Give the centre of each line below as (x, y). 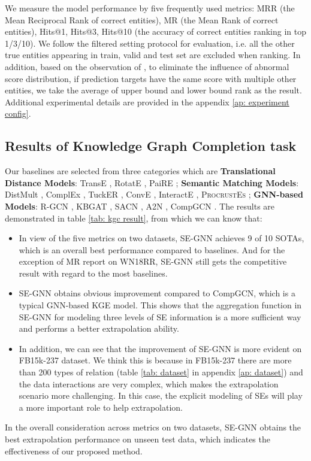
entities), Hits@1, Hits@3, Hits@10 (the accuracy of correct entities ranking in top (155, 31)
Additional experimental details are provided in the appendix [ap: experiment (147, 101)
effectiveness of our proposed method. (74, 451)
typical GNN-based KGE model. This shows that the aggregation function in (160, 305)
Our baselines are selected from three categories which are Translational (140, 171)
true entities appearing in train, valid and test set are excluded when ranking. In (153, 55)
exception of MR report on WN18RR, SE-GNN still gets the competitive (153, 261)
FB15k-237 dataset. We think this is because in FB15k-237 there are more (155, 360)
